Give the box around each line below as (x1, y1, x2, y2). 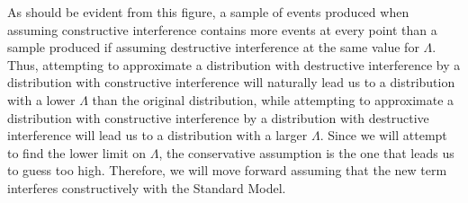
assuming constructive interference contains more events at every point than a (7, 20, 437, 39)
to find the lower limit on (7, 143, 147, 162)
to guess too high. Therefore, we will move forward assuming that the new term (7, 161, 447, 180)
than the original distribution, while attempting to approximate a (92, 90, 454, 109)
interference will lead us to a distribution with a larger (7, 126, 308, 145)
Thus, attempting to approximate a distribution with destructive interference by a (7, 55, 461, 74)
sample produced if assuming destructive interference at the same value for (7, 38, 419, 57)
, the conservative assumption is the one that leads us (158, 143, 454, 162)
